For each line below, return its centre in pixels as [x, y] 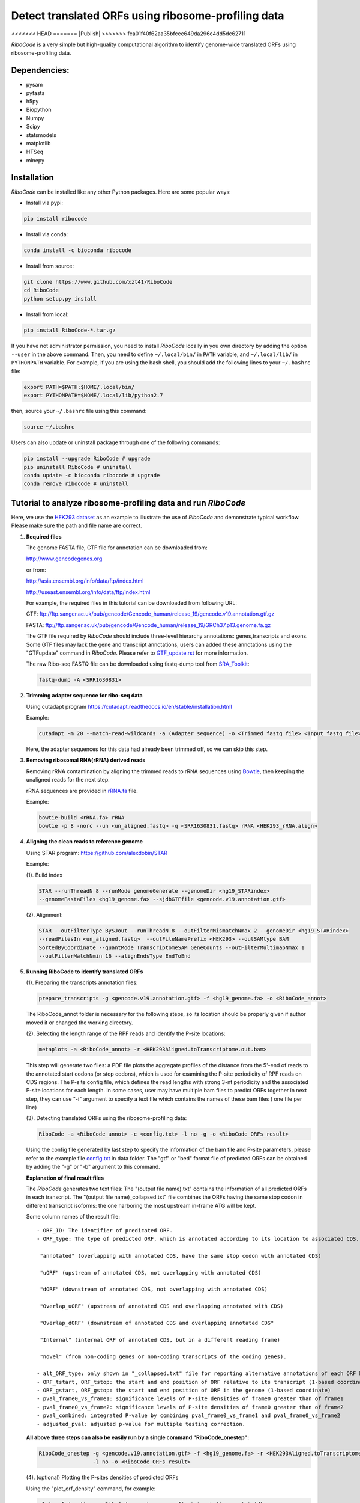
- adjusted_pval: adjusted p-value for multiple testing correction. [141, 1424]
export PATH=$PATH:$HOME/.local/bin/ [79, 387]
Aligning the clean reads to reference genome [85, 842]
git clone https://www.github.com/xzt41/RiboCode [98, 282]
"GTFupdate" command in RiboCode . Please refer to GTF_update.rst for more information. [137, 653]
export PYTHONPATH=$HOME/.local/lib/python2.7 [93, 396]
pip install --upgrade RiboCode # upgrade [87, 459]
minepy [35, 160]
